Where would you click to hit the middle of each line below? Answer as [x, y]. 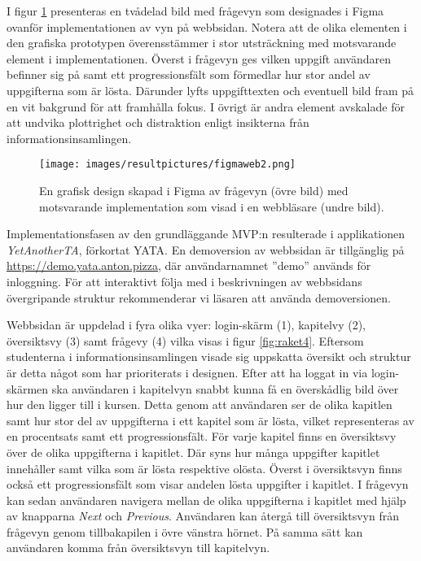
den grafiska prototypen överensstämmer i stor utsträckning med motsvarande [202, 43]
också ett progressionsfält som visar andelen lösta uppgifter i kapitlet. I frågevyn [208, 484]
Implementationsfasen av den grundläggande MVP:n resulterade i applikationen [206, 234]
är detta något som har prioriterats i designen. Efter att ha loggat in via [187, 372]
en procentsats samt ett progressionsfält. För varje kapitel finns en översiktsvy [202, 436]
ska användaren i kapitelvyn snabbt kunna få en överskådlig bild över [225, 388]
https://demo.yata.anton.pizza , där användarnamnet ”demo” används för [189, 265]
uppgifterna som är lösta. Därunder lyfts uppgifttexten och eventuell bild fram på [210, 90]
